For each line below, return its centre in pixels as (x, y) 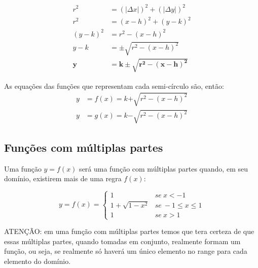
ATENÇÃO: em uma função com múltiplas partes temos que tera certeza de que (129, 231)
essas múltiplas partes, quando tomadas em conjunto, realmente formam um (122, 241)
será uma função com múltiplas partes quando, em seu (163, 168)
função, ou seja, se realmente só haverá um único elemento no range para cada (126, 251)
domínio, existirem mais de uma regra (63, 178)
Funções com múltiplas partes (84, 147)
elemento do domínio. (38, 261)
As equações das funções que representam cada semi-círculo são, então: (114, 86)
